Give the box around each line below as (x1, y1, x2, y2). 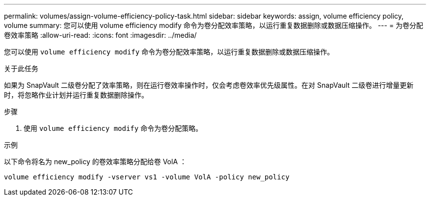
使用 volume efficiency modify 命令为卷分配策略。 (24, 124, 203, 132)
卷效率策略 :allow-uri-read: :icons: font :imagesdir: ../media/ (4, 31, 197, 39)
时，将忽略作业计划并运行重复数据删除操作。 (4, 91, 148, 99)
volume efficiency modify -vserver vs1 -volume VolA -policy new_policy (4, 173, 290, 181)
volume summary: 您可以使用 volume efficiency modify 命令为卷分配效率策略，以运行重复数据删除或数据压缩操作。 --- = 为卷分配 (4, 21, 424, 29)
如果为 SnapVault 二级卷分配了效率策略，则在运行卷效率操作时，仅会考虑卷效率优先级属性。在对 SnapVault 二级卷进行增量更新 (4, 81, 414, 89)
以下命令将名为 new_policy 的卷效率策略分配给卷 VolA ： (4, 157, 187, 166)
